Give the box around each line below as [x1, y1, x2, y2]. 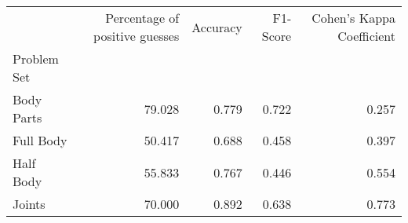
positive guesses [93, 27, 180, 45]
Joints [13, 195, 46, 213]
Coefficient [337, 27, 395, 45]
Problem [13, 49, 59, 68]
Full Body [13, 131, 67, 149]
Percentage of [105, 9, 180, 27]
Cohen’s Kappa [311, 9, 395, 27]
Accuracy [191, 17, 242, 36]
